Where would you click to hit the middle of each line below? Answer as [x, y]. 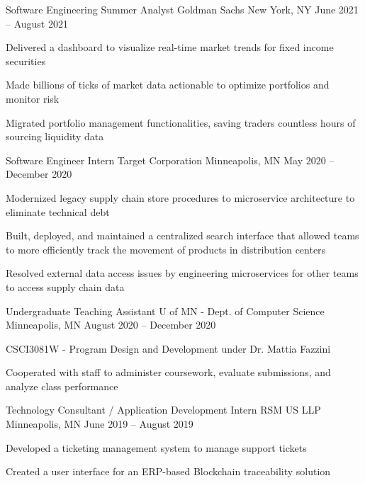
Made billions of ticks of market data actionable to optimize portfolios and [168, 85]
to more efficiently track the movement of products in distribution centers [166, 249]
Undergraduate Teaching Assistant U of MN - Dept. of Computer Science [165, 311]
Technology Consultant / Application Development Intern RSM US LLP [163, 410]
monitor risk [33, 98]
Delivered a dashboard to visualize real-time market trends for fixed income [170, 47]
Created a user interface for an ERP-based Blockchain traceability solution [168, 471]
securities [26, 61]
